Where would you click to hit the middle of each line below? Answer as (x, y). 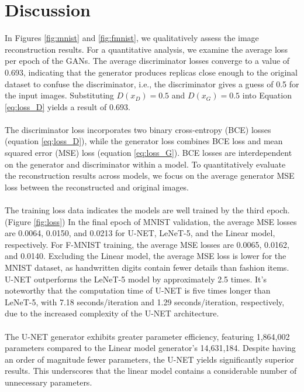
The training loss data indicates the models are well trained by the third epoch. (147, 210)
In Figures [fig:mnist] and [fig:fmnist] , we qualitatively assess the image (132, 38)
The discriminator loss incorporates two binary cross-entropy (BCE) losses (138, 129)
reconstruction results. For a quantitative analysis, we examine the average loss (146, 49)
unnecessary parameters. (49, 382)
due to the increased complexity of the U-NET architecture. (112, 313)
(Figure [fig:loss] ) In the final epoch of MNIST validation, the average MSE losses (151, 221)
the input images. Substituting (59, 95)
